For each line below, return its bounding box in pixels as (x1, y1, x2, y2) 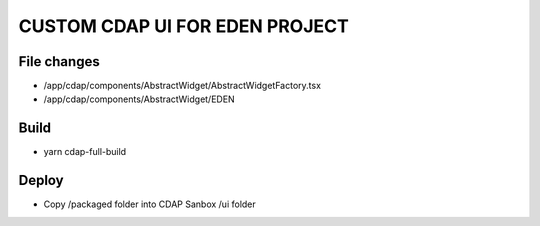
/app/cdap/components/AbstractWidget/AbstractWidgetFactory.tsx (43, 80, 322, 92)
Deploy (18, 172, 64, 189)
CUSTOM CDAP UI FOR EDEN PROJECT (18, 15, 349, 37)
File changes (18, 53, 100, 70)
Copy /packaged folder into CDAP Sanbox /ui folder (43, 198, 257, 210)
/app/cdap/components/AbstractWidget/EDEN (43, 93, 235, 105)
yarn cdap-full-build (43, 146, 127, 158)
